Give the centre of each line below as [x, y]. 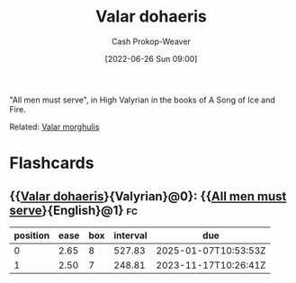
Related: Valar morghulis [54, 127]
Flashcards [52, 163]
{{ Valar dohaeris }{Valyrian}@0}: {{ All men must [148, 196]
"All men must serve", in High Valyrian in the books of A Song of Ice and [143, 100]
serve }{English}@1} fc [73, 210]
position [32, 235]
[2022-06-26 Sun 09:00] [151, 58]
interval [130, 235]
